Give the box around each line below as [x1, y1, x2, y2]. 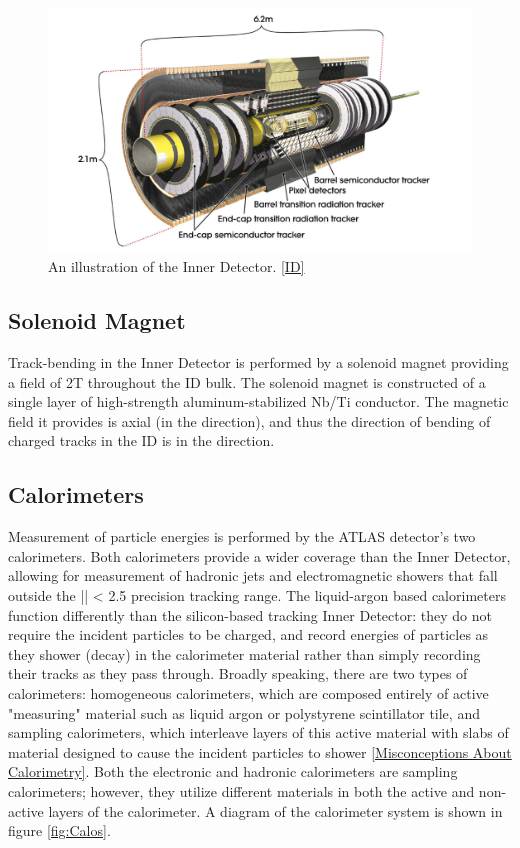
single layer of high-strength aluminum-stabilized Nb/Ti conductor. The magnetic [8, 391, 509, 412]
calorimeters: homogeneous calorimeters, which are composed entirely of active [8, 683, 489, 704]
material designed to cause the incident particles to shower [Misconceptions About [8, 741, 512, 762]
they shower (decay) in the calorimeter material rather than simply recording [8, 643, 481, 664]
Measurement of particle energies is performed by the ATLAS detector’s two [8, 526, 476, 547]
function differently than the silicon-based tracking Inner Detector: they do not [8, 604, 492, 625]
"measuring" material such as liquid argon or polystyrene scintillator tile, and [8, 702, 480, 723]
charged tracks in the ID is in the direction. [8, 430, 275, 451]
